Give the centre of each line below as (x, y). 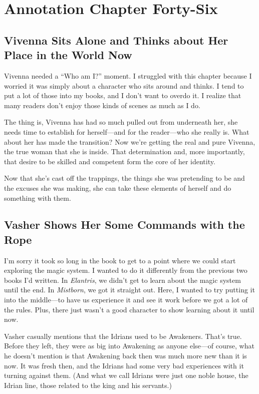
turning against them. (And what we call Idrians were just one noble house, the (126, 375)
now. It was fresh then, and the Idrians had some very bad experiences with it (124, 365)
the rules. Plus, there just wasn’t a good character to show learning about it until (129, 309)
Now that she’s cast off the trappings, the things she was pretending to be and (124, 178)
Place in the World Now (68, 55)
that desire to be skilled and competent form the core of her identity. (110, 161)
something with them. (38, 198)
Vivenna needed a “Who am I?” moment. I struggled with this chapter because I (128, 75)
